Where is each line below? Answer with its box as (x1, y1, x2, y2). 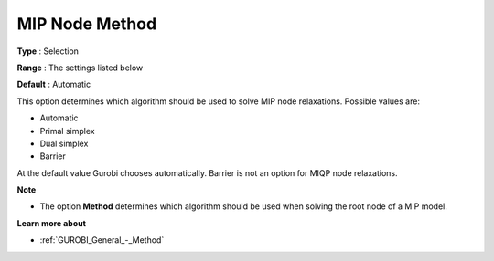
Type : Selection (16, 46, 80, 57)
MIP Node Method (16, 14, 157, 34)
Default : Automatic (16, 78, 91, 90)
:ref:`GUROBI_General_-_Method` (39, 235, 165, 245)
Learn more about (16, 217, 87, 228)
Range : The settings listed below (16, 62, 144, 73)
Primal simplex (39, 125, 95, 136)
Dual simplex (39, 138, 89, 149)
